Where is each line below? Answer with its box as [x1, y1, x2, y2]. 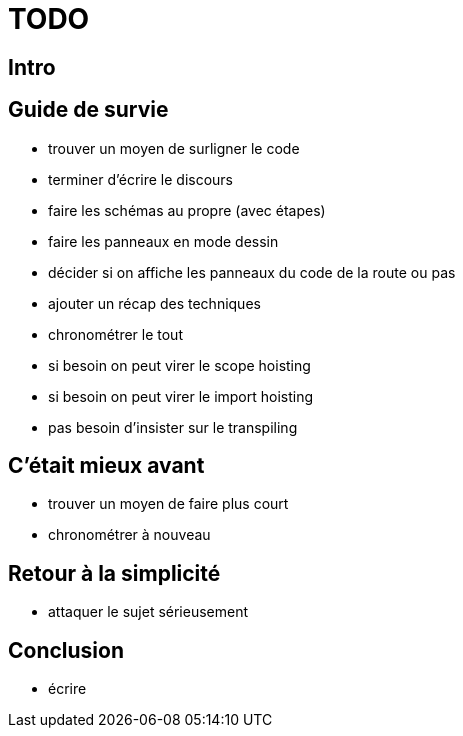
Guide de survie [8, 97, 169, 123]
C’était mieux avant [8, 453, 205, 479]
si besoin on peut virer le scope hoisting [48, 356, 311, 374]
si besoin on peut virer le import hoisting [48, 387, 314, 405]
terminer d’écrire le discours [48, 170, 234, 188]
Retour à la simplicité [8, 560, 221, 586]
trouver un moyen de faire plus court [48, 495, 289, 513]
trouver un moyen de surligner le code [48, 139, 300, 157]
